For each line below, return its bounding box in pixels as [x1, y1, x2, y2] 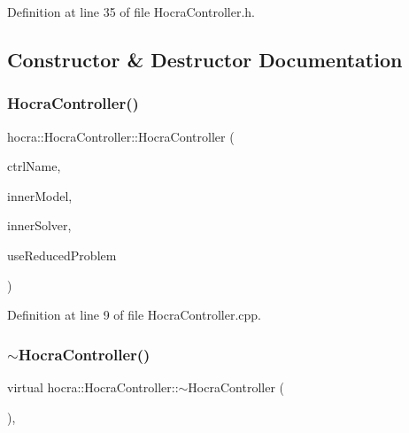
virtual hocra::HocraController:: [7, 377, 179, 396]
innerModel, [7, 186, 73, 205]
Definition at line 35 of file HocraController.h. [7, 3, 255, 20]
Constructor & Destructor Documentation [7, 45, 403, 73]
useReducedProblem [7, 245, 117, 264]
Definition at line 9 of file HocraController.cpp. [7, 305, 261, 324]
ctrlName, [7, 157, 61, 175]
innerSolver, [7, 216, 72, 235]
